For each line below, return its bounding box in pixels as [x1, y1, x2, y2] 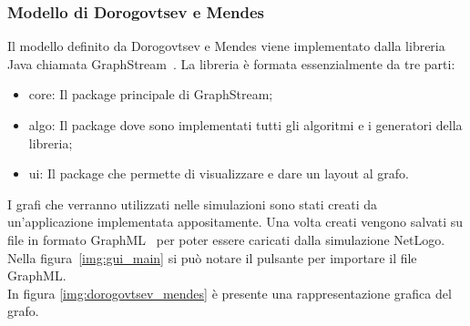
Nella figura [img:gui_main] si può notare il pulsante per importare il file [7, 248, 417, 267]
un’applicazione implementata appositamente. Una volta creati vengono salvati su [7, 212, 463, 231]
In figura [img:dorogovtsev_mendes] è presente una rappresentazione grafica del [7, 283, 452, 302]
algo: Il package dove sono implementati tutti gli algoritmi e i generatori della [28, 116, 463, 134]
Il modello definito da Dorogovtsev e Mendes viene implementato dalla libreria [7, 36, 445, 56]
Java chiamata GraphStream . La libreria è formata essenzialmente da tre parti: [7, 54, 455, 73]
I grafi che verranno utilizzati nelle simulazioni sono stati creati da [7, 194, 377, 213]
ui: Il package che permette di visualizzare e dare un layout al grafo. [28, 164, 409, 183]
